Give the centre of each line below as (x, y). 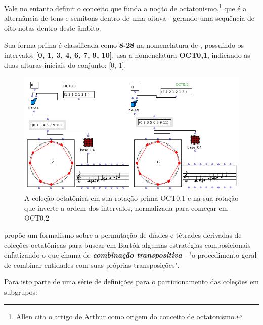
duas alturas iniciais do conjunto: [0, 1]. (65, 65)
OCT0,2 (37, 218)
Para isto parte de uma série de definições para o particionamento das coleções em (131, 282)
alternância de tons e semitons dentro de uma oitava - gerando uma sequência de (129, 18)
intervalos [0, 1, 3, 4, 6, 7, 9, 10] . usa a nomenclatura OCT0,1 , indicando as (127, 55)
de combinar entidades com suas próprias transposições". (92, 264)
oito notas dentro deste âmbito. (53, 28)
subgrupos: (21, 291)
